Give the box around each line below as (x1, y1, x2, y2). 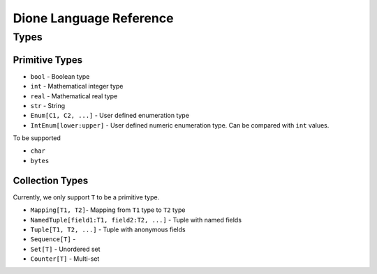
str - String (30, 101, 66, 109)
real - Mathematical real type (30, 91, 118, 100)
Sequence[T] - (30, 235, 76, 243)
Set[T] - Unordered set (30, 245, 101, 253)
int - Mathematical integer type (30, 82, 124, 91)
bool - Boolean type (30, 72, 90, 80)
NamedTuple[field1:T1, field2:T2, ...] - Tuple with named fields (30, 215, 242, 224)
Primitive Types (13, 54, 83, 66)
